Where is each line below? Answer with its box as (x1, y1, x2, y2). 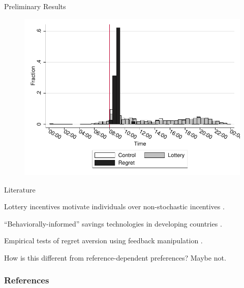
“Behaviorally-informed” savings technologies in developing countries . (4, 218, 222, 229)
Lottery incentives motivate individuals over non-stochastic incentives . (4, 201, 225, 212)
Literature (4, 184, 36, 195)
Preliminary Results (4, 1, 66, 11)
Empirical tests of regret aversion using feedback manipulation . (4, 235, 203, 246)
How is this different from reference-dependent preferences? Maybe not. (4, 252, 226, 263)
